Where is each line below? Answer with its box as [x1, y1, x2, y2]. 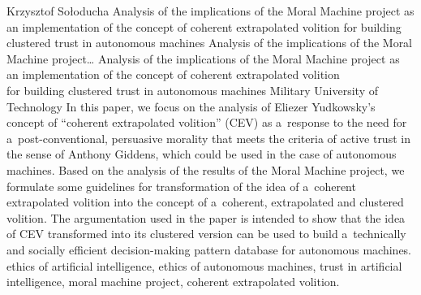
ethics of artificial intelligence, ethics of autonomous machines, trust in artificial [6, 257, 402, 274]
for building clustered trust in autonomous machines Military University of [6, 81, 378, 98]
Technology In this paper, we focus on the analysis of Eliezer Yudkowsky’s [6, 98, 376, 115]
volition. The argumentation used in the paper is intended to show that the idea [6, 209, 406, 226]
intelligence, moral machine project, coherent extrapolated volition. [6, 273, 340, 290]
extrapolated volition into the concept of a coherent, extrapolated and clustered [6, 193, 404, 210]
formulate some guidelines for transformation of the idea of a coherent [6, 177, 356, 194]
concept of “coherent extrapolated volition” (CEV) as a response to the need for [6, 114, 407, 131]
